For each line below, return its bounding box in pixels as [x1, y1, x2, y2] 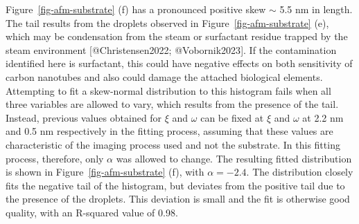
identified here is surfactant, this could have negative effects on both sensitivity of [6, 56, 353, 71]
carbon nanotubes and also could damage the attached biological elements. [6, 69, 323, 84]
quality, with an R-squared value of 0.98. [6, 205, 178, 219]
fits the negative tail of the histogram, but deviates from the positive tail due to [6, 178, 345, 192]
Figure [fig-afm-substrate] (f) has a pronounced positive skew [6, 2, 266, 16]
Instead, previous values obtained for [6, 110, 162, 124]
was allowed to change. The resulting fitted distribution [116, 151, 352, 165]
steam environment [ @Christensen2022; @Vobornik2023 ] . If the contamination [6, 42, 337, 57]
